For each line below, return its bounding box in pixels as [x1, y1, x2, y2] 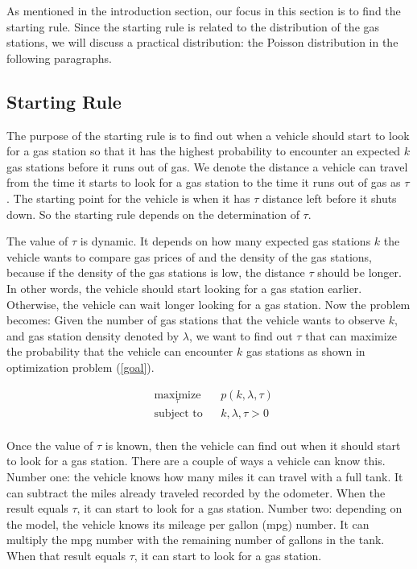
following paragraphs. [6, 49, 112, 66]
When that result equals [6, 546, 126, 563]
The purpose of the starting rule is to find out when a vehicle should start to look [6, 126, 410, 143]
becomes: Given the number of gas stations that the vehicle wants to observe [6, 311, 385, 328]
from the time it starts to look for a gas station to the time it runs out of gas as [6, 174, 401, 191]
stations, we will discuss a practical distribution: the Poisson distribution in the [6, 34, 398, 51]
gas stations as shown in [246, 343, 365, 360]
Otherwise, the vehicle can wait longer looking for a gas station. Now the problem [6, 295, 411, 312]
